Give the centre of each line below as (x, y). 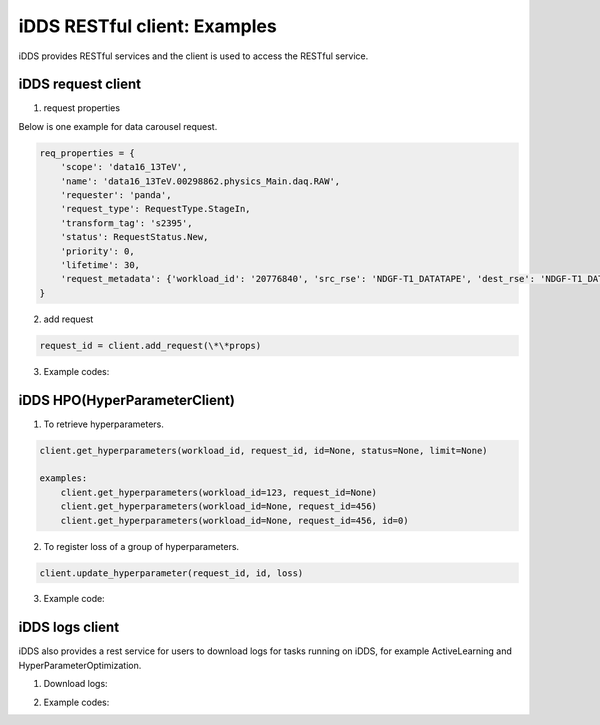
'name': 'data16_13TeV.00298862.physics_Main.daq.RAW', (200, 181)
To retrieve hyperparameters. (104, 424)
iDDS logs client (69, 627)
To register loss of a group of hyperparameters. (141, 546)
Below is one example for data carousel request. (118, 126)
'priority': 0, (97, 251)
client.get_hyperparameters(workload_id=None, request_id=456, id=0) (234, 520)
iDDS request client (80, 84)
